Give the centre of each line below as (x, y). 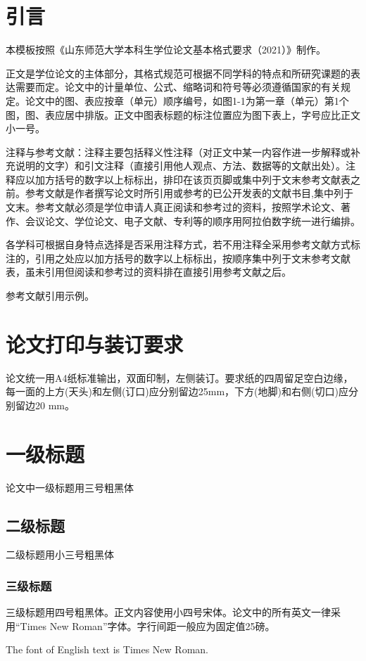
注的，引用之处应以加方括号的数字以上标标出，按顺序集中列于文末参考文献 (178, 258)
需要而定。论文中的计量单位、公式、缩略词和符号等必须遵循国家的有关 (178, 87)
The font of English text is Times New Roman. (107, 649)
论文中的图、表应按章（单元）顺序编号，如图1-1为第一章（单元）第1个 (187, 100)
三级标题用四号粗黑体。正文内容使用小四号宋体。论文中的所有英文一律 (168, 612)
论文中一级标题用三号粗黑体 (70, 487)
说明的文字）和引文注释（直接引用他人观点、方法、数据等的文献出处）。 (180, 166)
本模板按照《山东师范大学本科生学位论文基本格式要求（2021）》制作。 (166, 50)
